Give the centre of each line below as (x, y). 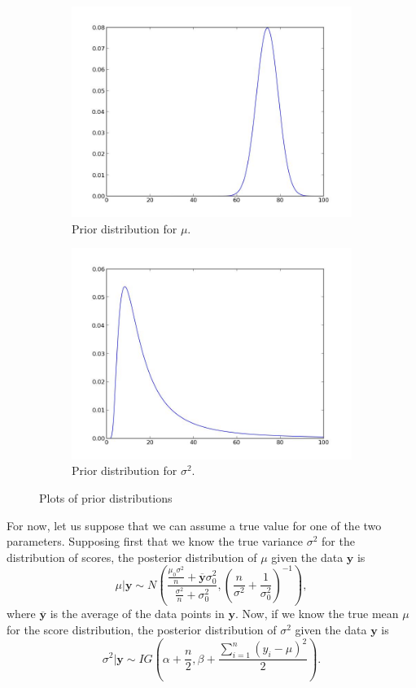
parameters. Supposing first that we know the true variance (155, 541)
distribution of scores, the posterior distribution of (132, 557)
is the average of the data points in (137, 614)
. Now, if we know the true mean (317, 614)
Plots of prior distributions (106, 497)
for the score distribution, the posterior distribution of (142, 629)
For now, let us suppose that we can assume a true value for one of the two (194, 525)
